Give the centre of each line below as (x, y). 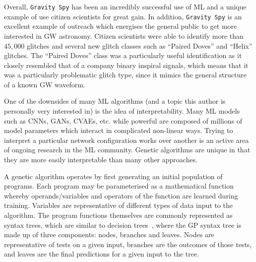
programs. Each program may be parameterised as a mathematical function (119, 186)
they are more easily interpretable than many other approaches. (101, 160)
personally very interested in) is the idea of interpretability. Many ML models (122, 111)
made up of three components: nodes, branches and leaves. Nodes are (109, 234)
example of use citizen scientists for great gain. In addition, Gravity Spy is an (123, 16)
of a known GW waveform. (45, 84)
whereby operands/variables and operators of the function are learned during (121, 195)
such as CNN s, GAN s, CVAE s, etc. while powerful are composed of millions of (123, 120)
